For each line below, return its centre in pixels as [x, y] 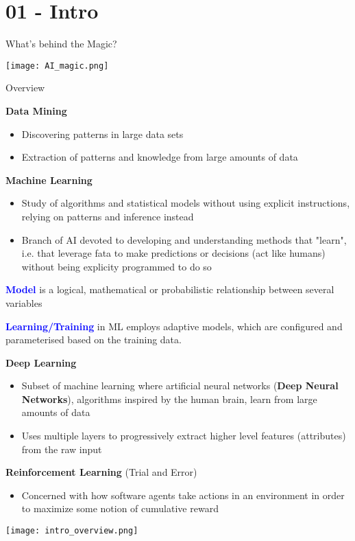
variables [24, 302]
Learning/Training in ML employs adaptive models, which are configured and [174, 326]
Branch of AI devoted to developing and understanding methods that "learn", [184, 239]
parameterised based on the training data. [94, 339]
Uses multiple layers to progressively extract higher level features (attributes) [184, 436]
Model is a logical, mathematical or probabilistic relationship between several [170, 289]
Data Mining [36, 110]
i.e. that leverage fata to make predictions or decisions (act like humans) [173, 253]
